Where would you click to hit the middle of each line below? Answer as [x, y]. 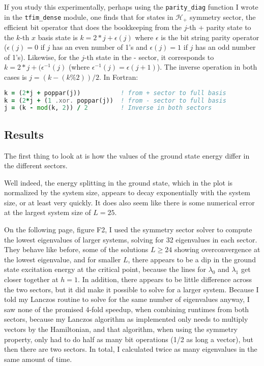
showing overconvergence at [217, 249]
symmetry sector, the [223, 17]
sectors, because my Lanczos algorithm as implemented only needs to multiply [126, 319]
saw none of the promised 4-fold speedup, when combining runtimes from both [127, 309]
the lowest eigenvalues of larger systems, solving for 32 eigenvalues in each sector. [131, 239]
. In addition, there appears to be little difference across [165, 279]
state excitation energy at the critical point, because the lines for [105, 269]
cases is [16, 77]
